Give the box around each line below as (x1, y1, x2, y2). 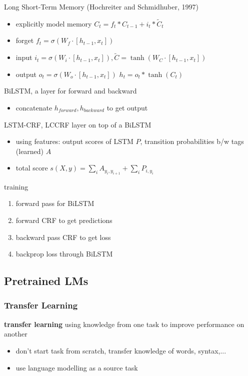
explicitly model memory (15, 18, 92, 28)
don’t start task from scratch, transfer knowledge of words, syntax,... (15, 345, 226, 355)
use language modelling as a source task (15, 362, 138, 372)
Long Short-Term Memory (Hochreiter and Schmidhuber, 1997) (4, 1, 198, 11)
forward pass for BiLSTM (15, 198, 94, 208)
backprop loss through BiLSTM (15, 248, 113, 259)
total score (15, 162, 48, 173)
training (4, 181, 28, 191)
